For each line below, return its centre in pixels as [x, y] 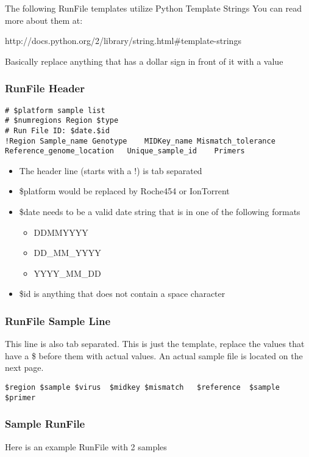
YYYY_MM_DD [67, 273]
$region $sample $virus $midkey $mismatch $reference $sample [143, 388]
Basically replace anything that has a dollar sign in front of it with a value [144, 61]
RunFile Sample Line [58, 320]
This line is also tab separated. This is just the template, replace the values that [155, 344]
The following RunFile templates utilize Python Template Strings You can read [153, 8]
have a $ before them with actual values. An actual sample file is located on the [154, 355]
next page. [24, 367]
